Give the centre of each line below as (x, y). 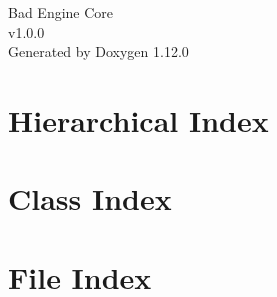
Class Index (90, 198)
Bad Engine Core (61, 12)
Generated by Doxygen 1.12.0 (98, 51)
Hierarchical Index (138, 119)
